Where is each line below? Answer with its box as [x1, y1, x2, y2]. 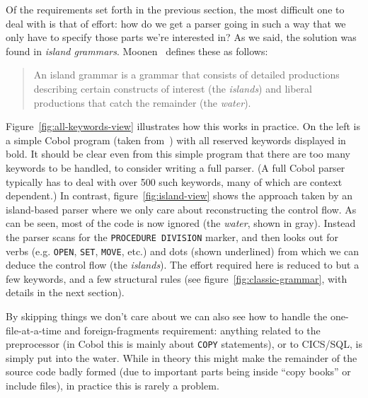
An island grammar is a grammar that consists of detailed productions [33, 67, 340, 82]
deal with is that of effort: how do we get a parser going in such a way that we [6, 16, 346, 30]
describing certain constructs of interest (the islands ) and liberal [33, 81, 313, 95]
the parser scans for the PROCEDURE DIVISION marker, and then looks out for [6, 229, 339, 244]
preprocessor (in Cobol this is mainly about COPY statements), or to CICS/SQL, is [6, 336, 362, 351]
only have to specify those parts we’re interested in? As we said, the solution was [6, 30, 357, 45]
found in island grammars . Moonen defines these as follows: [6, 43, 268, 58]
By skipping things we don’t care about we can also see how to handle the [6, 309, 328, 323]
